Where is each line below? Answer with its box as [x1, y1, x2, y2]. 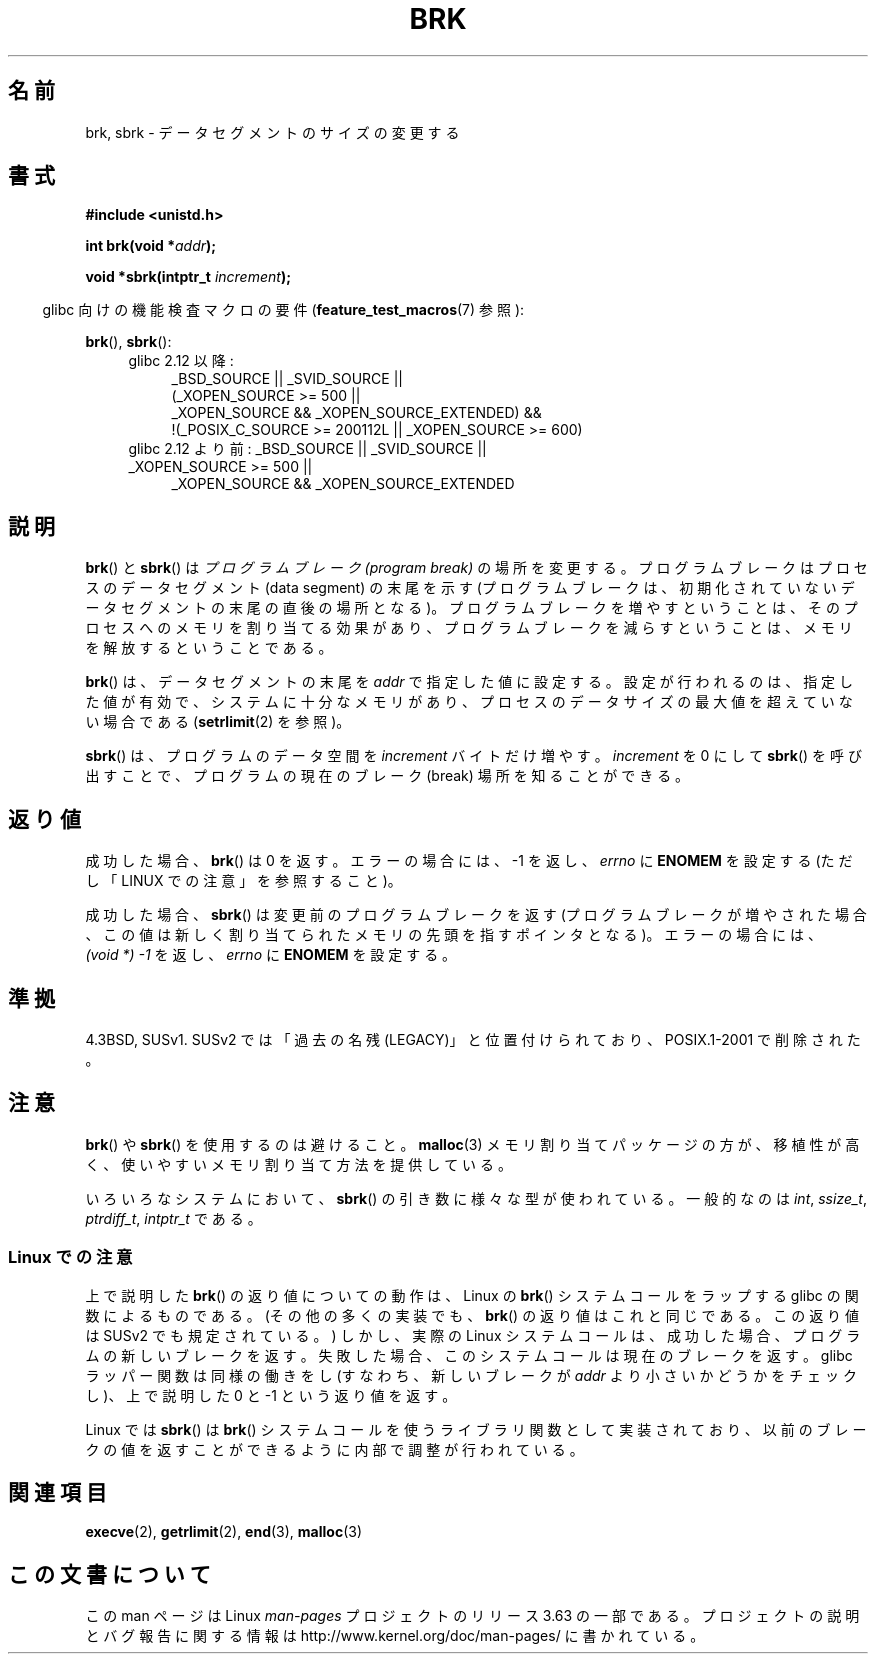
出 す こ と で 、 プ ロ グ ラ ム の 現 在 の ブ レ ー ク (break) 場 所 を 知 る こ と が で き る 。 [85, 767, 690, 785]
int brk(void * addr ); [85, 237, 217, 255]
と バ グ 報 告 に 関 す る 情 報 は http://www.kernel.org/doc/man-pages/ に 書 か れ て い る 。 [85, 1627, 705, 1645]
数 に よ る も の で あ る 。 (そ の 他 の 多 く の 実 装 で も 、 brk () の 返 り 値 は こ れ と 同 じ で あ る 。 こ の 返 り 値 [85, 1306, 860, 1324]
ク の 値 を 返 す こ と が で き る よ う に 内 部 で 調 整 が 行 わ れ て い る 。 [85, 1440, 584, 1458]
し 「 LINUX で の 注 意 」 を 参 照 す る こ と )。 [85, 872, 402, 890]
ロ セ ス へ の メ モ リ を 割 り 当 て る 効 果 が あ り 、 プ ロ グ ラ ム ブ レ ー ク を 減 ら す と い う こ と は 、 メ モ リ [85, 619, 853, 637]
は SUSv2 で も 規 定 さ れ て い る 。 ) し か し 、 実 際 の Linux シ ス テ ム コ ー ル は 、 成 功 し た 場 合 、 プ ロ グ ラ [85, 1326, 861, 1344]
